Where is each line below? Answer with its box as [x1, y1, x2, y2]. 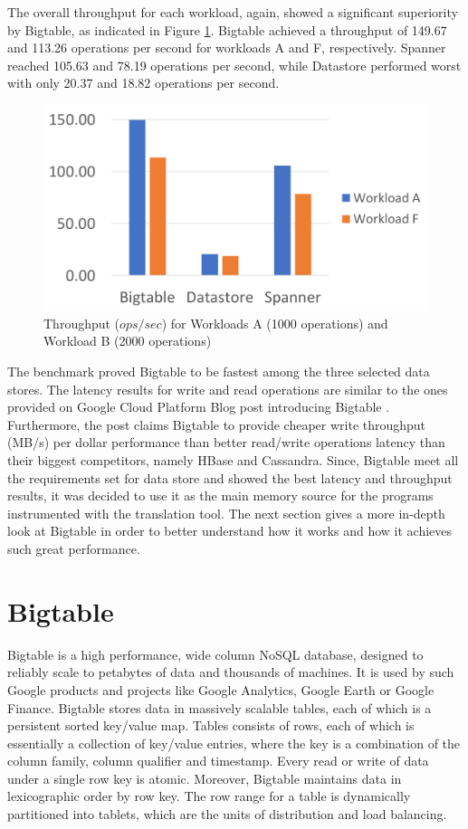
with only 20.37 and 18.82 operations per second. [7, 73, 280, 92]
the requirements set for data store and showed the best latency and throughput [7, 468, 453, 487]
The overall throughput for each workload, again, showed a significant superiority [7, 3, 458, 21]
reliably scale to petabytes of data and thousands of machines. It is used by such [7, 662, 454, 681]
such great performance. [7, 539, 140, 557]
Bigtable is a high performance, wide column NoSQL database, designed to [7, 644, 424, 663]
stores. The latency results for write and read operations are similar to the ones [7, 379, 448, 398]
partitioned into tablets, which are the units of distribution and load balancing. [7, 805, 447, 824]
